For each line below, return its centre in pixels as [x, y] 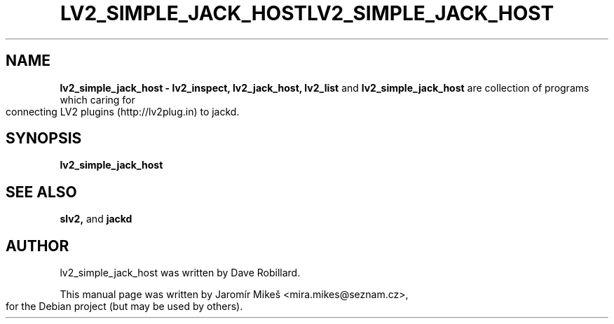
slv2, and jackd [96, 219]
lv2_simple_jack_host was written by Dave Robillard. [180, 273]
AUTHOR [37, 246]
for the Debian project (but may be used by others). [124, 307]
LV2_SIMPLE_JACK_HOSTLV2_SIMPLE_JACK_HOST [307, 13]
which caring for [97, 99]
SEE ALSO [41, 192]
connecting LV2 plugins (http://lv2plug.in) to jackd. [123, 111]
